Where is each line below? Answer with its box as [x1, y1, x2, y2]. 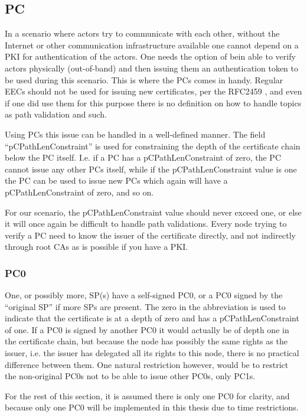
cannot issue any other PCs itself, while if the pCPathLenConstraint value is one [5, 162, 297, 175]
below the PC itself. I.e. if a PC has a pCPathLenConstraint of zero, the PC [5, 151, 281, 164]
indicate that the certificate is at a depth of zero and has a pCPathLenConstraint [5, 312, 299, 324]
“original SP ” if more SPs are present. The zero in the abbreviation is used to [5, 300, 286, 312]
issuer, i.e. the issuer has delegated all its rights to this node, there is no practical [5, 347, 299, 359]
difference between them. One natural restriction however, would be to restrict [5, 358, 289, 370]
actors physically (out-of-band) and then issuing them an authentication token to [5, 61, 298, 74]
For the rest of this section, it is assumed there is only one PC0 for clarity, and [5, 389, 290, 402]
